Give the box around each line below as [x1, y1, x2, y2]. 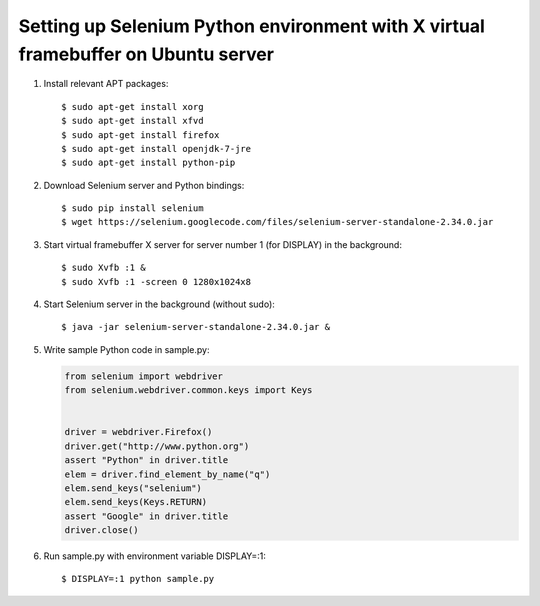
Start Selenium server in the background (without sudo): [43, 298, 275, 310]
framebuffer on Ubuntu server [18, 43, 275, 65]
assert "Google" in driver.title [64, 510, 229, 522]
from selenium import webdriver [64, 370, 224, 382]
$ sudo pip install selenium [61, 203, 204, 214]
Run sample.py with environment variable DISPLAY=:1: [43, 550, 267, 562]
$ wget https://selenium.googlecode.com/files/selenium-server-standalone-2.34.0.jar [61, 216, 494, 228]
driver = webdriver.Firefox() [64, 426, 213, 438]
